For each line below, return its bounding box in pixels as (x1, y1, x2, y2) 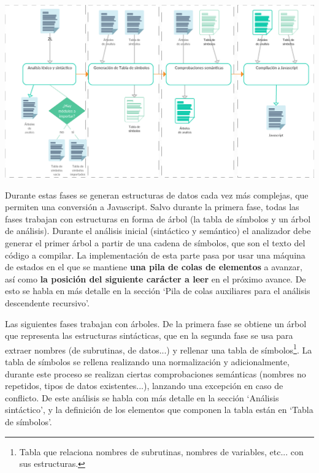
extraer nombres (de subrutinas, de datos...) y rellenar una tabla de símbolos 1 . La (5, 341, 312, 356)
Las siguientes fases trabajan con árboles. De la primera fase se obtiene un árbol (5, 317, 307, 330)
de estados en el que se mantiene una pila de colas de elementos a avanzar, (5, 260, 302, 273)
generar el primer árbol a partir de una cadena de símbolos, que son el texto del (5, 236, 306, 249)
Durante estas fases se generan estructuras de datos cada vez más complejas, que (5, 188, 309, 201)
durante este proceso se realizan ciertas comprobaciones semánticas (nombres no (5, 367, 306, 380)
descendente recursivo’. (5, 296, 90, 309)
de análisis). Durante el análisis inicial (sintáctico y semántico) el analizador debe (5, 224, 311, 237)
